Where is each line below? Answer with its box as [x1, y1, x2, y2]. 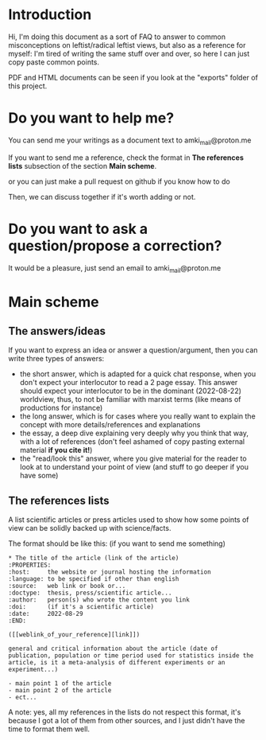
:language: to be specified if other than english [8, 575, 179, 583]
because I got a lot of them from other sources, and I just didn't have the [8, 716, 245, 726]
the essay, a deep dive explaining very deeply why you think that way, [19, 428, 249, 438]
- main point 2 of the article [8, 687, 112, 695]
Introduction [8, 6, 92, 24]
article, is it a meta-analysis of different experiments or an [8, 659, 226, 667]
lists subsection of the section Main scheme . [8, 161, 157, 170]
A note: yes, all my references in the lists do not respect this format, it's [8, 707, 241, 717]
